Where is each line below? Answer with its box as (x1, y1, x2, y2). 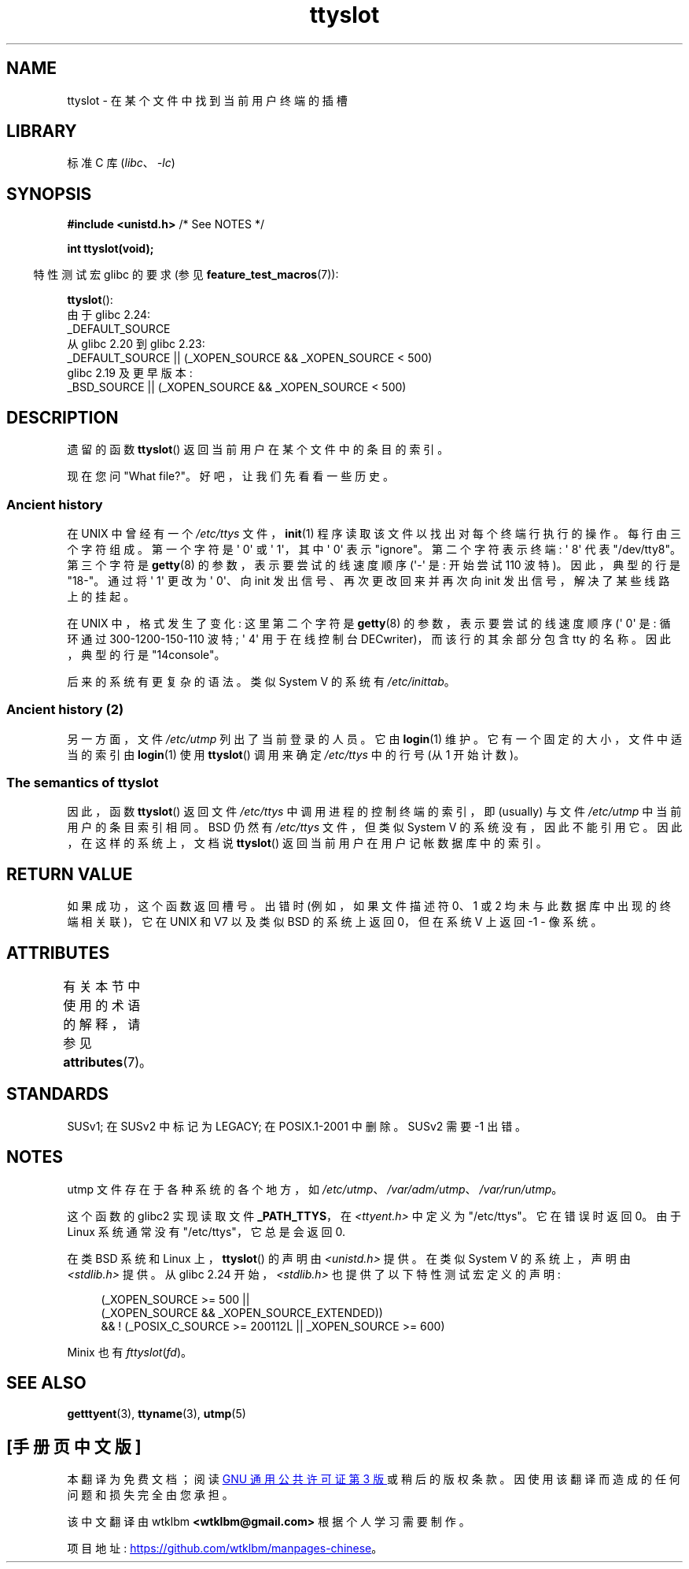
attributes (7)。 (63, 1054, 153, 1071)
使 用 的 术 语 (63, 997, 141, 1014)
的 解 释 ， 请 (63, 1016, 141, 1033)
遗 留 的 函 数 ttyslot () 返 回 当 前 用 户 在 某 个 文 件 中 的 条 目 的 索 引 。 (67, 442, 449, 457)
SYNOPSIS (6, 183, 92, 204)
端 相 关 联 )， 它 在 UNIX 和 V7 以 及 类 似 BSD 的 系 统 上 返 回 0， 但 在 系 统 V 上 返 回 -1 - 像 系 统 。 (67, 915, 602, 929)
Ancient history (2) (6, 701, 124, 718)
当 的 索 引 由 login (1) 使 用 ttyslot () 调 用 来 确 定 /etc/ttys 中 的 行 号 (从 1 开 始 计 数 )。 (67, 747, 525, 761)
